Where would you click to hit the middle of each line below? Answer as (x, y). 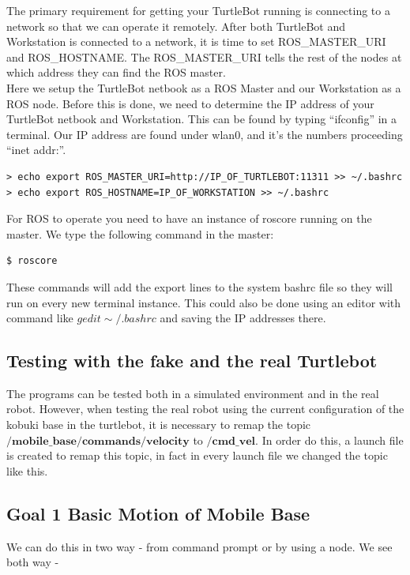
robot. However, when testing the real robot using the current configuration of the (205, 409)
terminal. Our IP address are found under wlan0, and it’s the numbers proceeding (205, 134)
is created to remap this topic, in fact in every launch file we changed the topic (197, 455)
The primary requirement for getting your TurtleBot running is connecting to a (198, 10)
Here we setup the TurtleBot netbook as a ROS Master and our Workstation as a (204, 87)
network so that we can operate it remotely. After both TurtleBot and (176, 26)
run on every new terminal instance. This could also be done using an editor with (204, 302)
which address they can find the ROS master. (116, 72)
